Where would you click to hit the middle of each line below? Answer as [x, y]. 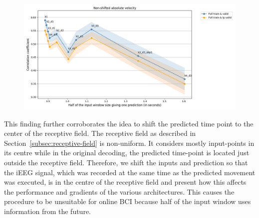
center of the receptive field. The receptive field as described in [100, 133]
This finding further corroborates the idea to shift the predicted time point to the [129, 123]
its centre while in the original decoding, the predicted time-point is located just [127, 153]
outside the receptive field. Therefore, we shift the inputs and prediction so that [126, 162]
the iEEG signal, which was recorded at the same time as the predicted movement [130, 172]
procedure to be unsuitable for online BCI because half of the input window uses [128, 201]
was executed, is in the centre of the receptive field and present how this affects [125, 182]
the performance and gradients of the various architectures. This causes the [119, 191]
